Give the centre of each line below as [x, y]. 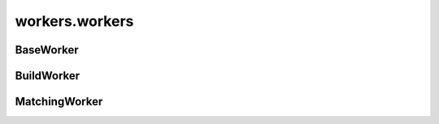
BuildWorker [48, 76]
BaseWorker [47, 50]
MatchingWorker [59, 102]
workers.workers [74, 21]
